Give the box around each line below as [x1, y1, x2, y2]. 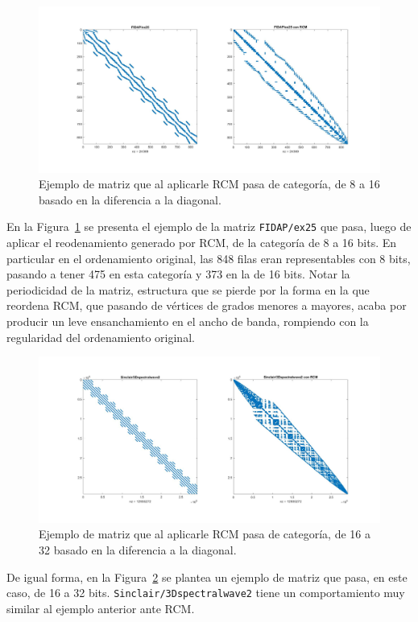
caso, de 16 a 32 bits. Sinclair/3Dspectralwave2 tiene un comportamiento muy [6, 584, 405, 601]
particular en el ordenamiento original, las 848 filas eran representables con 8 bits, [6, 249, 411, 266]
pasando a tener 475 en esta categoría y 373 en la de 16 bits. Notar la [6, 266, 350, 282]
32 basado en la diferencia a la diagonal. [39, 542, 237, 558]
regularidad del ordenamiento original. [6, 328, 195, 345]
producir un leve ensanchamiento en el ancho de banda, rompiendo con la [6, 313, 369, 330]
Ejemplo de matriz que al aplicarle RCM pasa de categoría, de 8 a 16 [39, 175, 380, 192]
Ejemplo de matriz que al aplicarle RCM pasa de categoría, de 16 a [39, 525, 370, 542]
